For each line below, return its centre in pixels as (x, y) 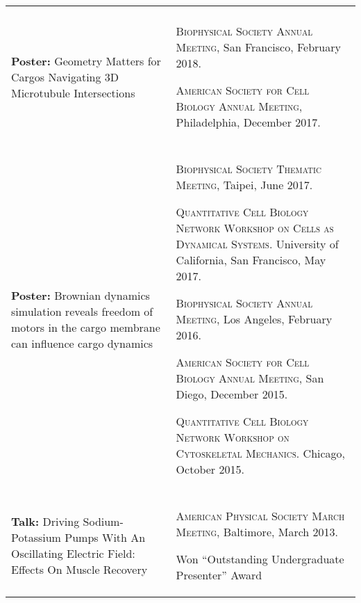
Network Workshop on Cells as (255, 228)
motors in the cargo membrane (86, 327)
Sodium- (103, 521)
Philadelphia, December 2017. (248, 122)
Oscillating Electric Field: (73, 553)
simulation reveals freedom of (82, 311)
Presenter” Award (219, 575)
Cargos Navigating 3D (65, 77)
